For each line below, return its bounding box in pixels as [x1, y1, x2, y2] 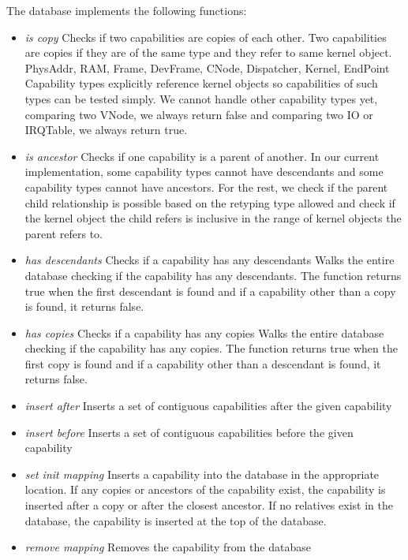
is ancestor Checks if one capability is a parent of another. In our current [24, 147, 380, 164]
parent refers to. [24, 225, 103, 241]
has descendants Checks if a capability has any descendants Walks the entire [24, 252, 395, 268]
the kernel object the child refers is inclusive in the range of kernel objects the [24, 210, 402, 226]
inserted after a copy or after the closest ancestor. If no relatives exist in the [24, 497, 393, 513]
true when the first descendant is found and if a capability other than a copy [24, 282, 396, 299]
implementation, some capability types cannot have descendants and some [24, 163, 384, 180]
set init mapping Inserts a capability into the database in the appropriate [24, 465, 380, 482]
